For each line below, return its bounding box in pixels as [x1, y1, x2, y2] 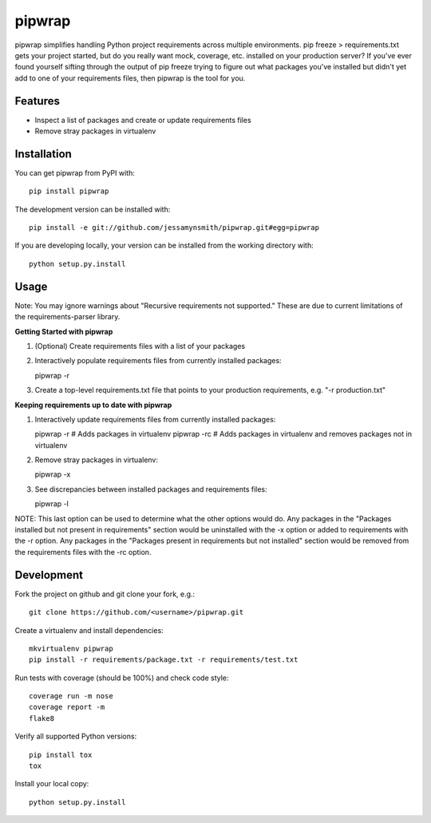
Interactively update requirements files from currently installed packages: [34, 414, 276, 424]
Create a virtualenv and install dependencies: [14, 625, 164, 635]
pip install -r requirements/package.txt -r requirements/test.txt [29, 655, 299, 664]
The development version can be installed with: [14, 204, 171, 214]
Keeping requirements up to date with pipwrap [14, 400, 172, 410]
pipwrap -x [34, 469, 71, 479]
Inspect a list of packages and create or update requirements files [34, 115, 251, 125]
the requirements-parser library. [14, 312, 121, 322]
